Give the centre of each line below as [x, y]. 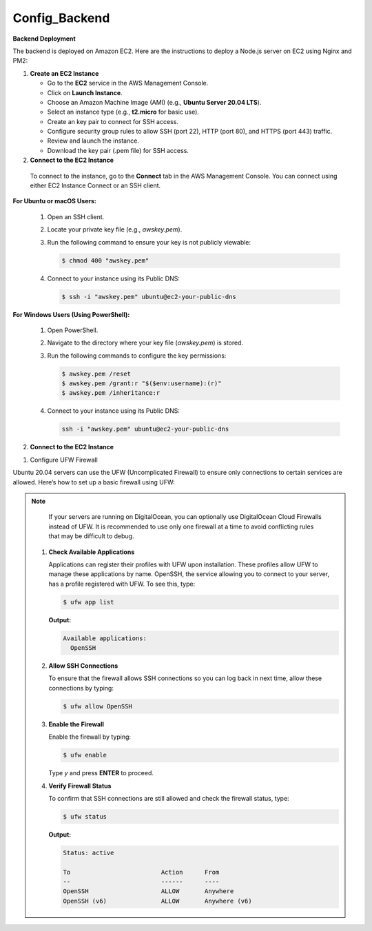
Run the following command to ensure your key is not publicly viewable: [149, 242]
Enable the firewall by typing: [90, 737]
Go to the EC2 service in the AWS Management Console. [128, 83]
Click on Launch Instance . [85, 92]
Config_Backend [61, 18]
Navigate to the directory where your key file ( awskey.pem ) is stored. [145, 343]
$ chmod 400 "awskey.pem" [105, 260]
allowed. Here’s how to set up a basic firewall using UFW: [94, 482]
